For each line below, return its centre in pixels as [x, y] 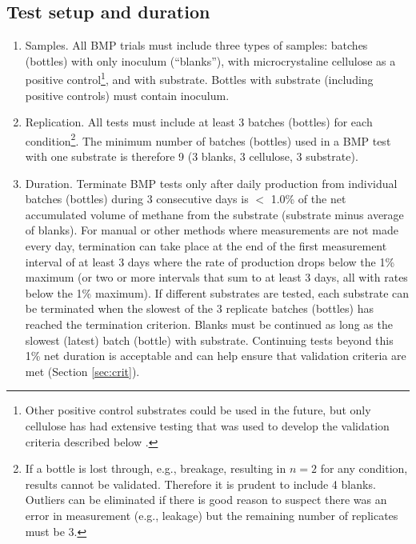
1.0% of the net [308, 199]
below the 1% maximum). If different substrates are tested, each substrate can [217, 292]
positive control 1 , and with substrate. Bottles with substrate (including [199, 78]
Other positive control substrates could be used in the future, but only [198, 410]
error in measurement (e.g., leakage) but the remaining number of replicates [212, 515]
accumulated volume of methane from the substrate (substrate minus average [214, 214]
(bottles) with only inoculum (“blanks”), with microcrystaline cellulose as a [210, 60]
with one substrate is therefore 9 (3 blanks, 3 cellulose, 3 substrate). [192, 156]
